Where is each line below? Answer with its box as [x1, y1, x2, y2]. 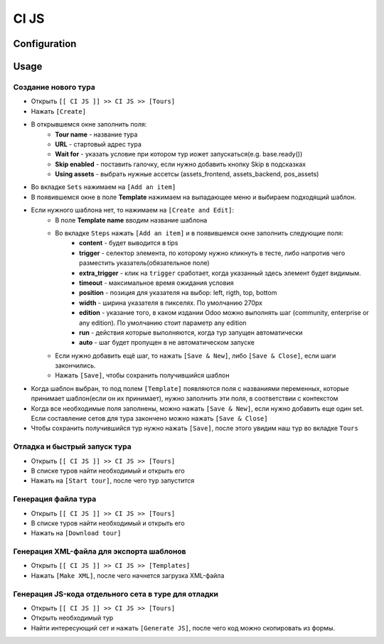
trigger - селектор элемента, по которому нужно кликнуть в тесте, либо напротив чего [79, 249, 346, 257]
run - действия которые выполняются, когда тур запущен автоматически [79, 328, 303, 337]
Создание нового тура [13, 82, 95, 92]
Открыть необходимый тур [31, 613, 114, 622]
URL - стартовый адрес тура [55, 139, 142, 149]
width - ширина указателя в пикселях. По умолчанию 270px [79, 299, 263, 307]
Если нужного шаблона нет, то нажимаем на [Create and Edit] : [31, 206, 235, 215]
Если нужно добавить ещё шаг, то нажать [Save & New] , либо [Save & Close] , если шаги [55, 351, 336, 360]
